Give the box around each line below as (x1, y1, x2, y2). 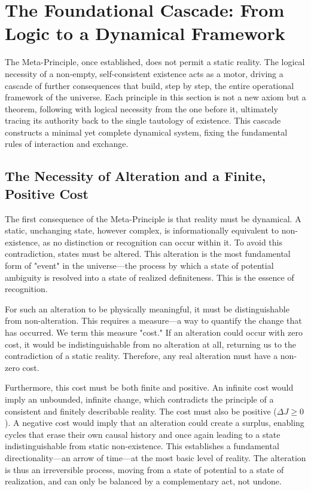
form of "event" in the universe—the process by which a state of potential (5, 259, 274, 272)
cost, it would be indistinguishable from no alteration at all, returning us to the (5, 337, 297, 350)
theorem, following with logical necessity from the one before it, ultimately (5, 102, 278, 115)
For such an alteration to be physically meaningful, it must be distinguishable (5, 302, 289, 315)
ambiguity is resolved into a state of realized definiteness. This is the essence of (5, 271, 294, 283)
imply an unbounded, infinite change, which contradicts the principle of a (5, 392, 274, 405)
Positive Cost (5, 184, 89, 202)
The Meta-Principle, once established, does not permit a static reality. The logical (5, 56, 305, 68)
